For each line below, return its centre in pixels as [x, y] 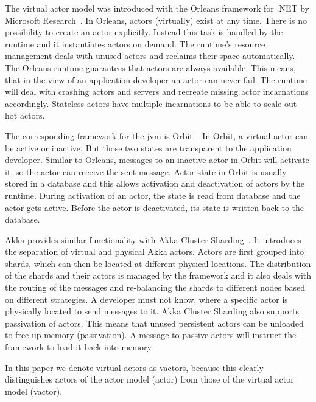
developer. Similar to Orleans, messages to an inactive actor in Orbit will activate [157, 160]
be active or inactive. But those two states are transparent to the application [148, 147]
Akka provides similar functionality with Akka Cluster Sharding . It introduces [153, 239]
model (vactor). [34, 391]
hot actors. [25, 115]
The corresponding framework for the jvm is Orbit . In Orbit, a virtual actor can [156, 135]
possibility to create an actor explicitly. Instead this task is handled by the [144, 32]
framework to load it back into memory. [79, 347]
